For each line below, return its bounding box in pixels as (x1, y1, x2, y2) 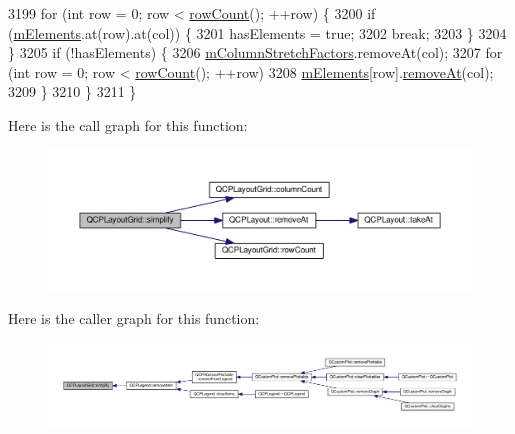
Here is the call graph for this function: (8, 114, 248, 135)
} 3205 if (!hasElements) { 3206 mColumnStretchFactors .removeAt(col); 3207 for (8, 42, 503, 63)
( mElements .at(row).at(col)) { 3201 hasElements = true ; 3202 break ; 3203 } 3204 (8, 22, 507, 43)
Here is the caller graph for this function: (8, 308, 260, 329)
